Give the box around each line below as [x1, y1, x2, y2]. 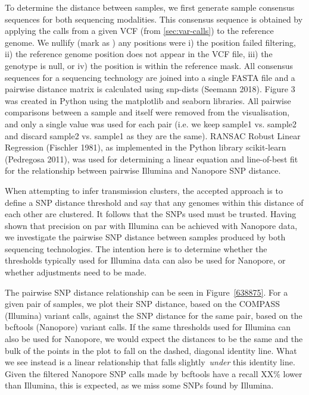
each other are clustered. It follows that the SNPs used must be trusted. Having [5, 208, 296, 220]
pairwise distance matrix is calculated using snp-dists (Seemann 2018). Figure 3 [5, 83, 295, 95]
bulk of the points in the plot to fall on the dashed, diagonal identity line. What [5, 344, 297, 356]
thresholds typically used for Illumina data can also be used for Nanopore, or [5, 254, 286, 267]
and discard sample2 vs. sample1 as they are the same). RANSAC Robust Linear [5, 129, 301, 142]
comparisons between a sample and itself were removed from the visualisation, [5, 106, 290, 118]
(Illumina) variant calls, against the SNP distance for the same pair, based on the [5, 309, 302, 321]
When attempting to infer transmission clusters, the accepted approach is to [5, 184, 283, 196]
